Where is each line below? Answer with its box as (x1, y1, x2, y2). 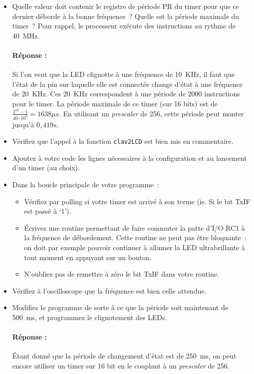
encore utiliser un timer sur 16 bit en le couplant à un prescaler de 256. (12, 360, 230, 371)
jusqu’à (12, 119, 34, 129)
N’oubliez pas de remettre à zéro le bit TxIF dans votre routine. (24, 269, 219, 279)
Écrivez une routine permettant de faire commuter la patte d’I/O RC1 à (24, 222, 245, 233)
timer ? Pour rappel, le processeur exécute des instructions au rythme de (12, 20, 236, 31)
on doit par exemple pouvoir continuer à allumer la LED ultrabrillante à (24, 242, 246, 252)
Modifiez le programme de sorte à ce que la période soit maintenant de (12, 302, 228, 313)
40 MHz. (12, 30, 40, 40)
